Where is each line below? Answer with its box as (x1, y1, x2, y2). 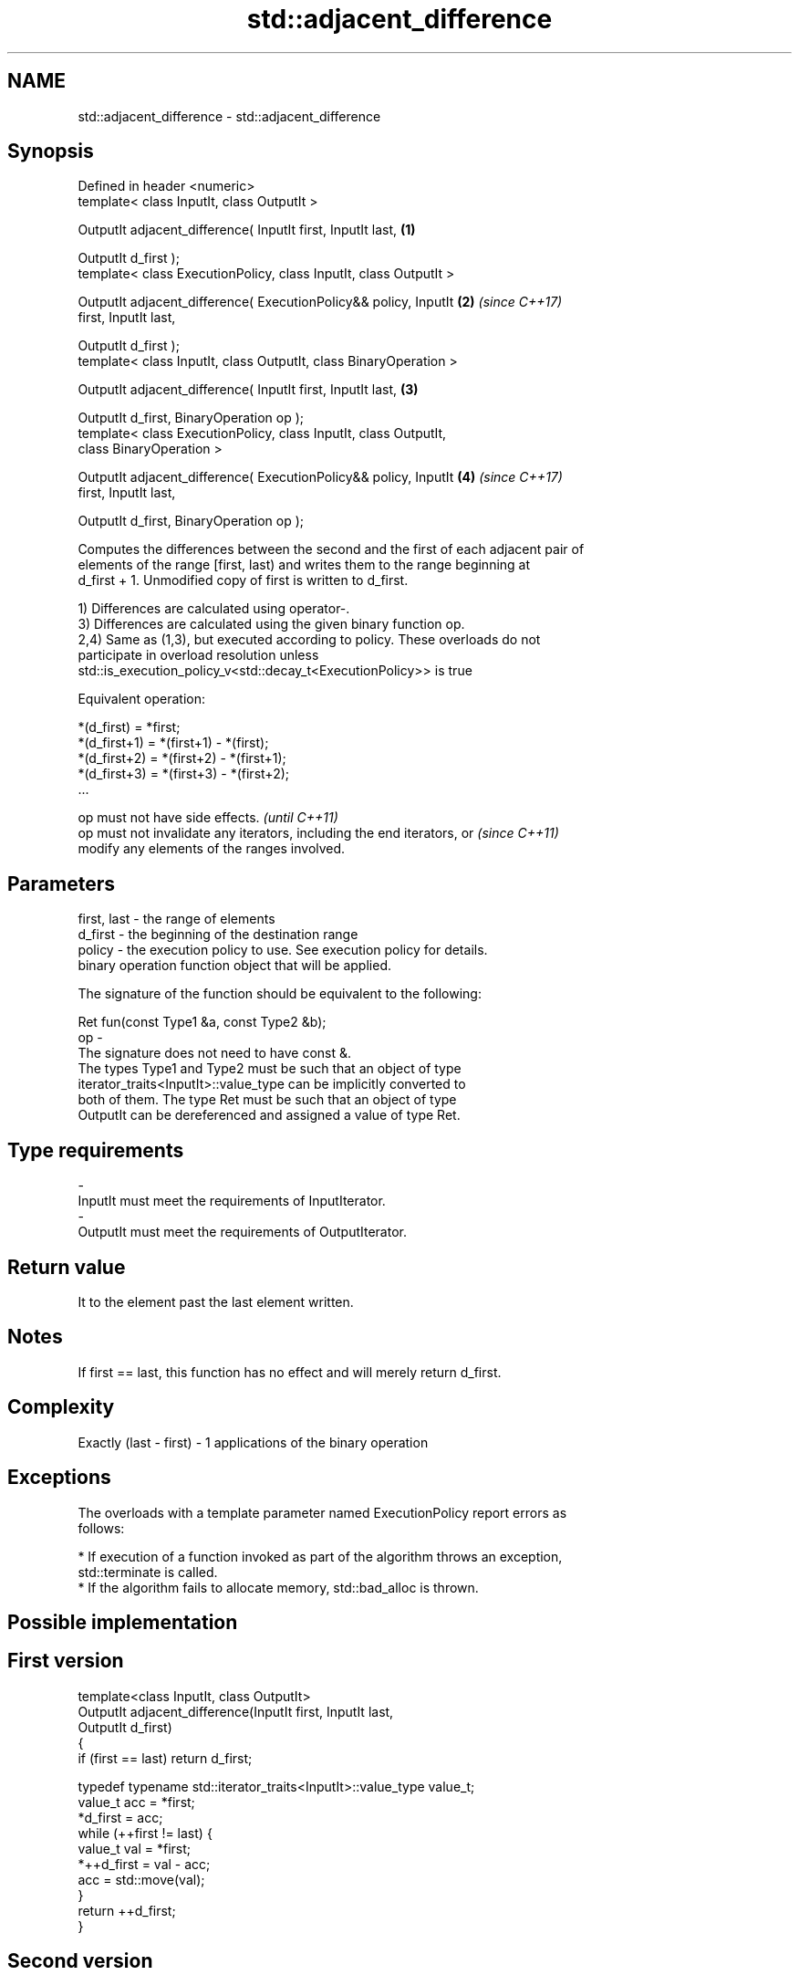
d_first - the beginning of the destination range (78, 926, 358, 943)
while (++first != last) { (78, 1824, 213, 1841)
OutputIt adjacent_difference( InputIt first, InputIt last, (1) (78, 222, 416, 238)
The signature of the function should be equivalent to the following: (78, 986, 482, 1002)
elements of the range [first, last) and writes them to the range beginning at (78, 557, 531, 573)
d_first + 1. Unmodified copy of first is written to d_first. (78, 572, 409, 589)
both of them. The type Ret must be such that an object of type (78, 1092, 457, 1108)
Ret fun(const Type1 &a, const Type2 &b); (78, 1014, 327, 1030)
